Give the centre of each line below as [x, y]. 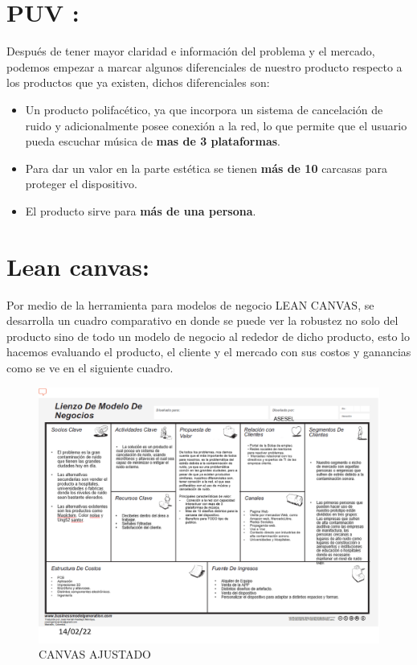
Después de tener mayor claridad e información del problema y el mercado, [191, 51]
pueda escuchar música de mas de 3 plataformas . [153, 141]
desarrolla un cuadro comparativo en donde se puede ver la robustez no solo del [202, 320]
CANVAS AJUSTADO [95, 654]
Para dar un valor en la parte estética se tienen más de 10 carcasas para [206, 168]
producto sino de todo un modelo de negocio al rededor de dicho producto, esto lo [208, 336]
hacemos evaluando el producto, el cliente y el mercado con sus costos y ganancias [209, 352]
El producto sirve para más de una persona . [141, 210]
